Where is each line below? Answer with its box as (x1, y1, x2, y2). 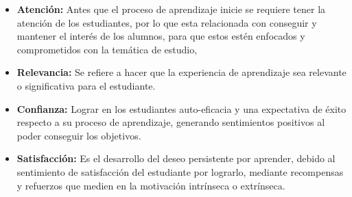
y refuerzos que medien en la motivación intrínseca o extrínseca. (16, 178, 285, 192)
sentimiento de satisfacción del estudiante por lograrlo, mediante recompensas (16, 164, 344, 179)
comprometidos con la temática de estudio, (16, 42, 198, 56)
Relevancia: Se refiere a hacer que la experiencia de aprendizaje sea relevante (16, 65, 347, 79)
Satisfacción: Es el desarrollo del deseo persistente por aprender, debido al (16, 151, 336, 166)
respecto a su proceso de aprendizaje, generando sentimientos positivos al (16, 115, 325, 129)
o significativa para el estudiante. (16, 78, 156, 92)
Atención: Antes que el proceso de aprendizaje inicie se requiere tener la (16, 2, 326, 16)
